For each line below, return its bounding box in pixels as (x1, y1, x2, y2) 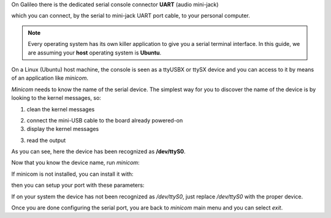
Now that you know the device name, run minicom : (11, 159, 140, 167)
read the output (26, 137, 66, 144)
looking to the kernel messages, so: (11, 94, 101, 102)
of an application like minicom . (11, 74, 89, 82)
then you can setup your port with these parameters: (11, 181, 145, 189)
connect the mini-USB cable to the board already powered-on (26, 116, 183, 124)
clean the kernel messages (26, 105, 95, 113)
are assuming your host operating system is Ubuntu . (28, 49, 162, 56)
